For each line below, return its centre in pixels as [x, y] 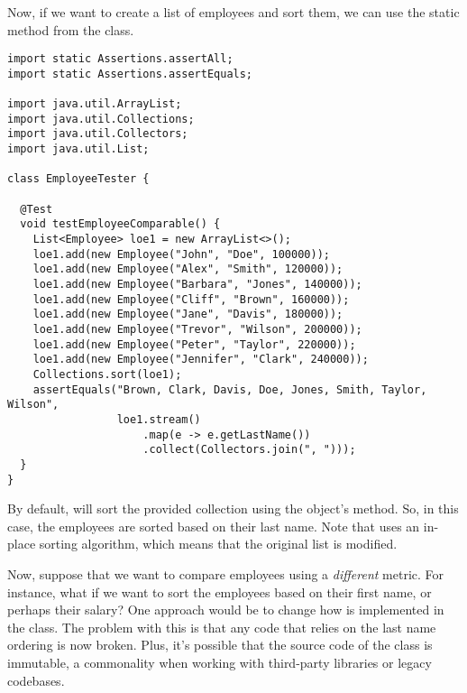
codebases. [36, 680]
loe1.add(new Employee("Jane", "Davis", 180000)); [188, 314]
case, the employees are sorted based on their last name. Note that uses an [214, 526]
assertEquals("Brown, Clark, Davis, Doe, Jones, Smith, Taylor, [230, 389]
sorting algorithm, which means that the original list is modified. [218, 544]
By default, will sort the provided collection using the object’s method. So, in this [233, 508]
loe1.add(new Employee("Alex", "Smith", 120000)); [188, 269]
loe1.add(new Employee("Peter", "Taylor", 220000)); [194, 344]
